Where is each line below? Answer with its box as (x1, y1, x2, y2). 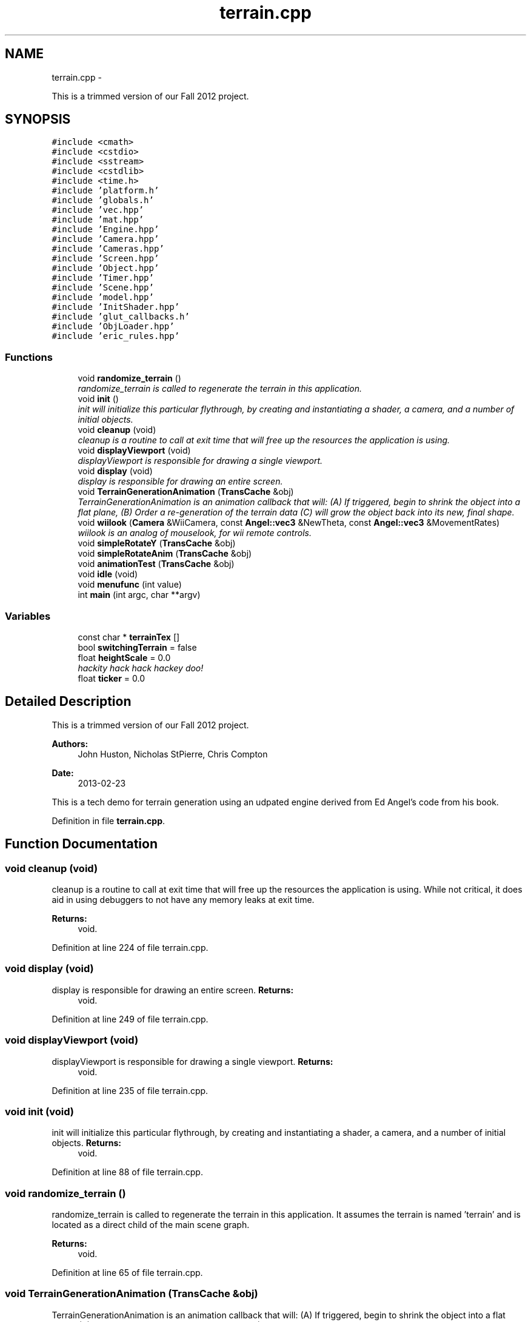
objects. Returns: (52, 1138, 121, 1149)
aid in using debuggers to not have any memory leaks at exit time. (52, 894, 315, 905)
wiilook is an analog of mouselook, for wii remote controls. (78, 528, 312, 539)
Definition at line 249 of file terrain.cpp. (52, 1013, 209, 1024)
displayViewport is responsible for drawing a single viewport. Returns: (52, 1056, 333, 1067)
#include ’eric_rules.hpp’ (52, 331, 180, 341)
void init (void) (5, 1105, 75, 1118)
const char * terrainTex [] (78, 631, 180, 642)
